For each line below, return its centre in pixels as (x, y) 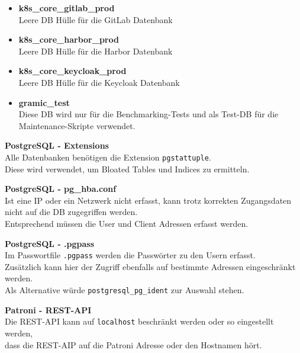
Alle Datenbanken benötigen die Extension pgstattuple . (108, 157)
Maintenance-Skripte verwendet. (77, 125)
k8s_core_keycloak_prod (72, 71)
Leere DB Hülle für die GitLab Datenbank (96, 19)
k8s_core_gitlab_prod (67, 8)
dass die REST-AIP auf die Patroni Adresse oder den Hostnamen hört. (133, 344)
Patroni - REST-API (48, 309)
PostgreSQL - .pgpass (50, 243)
